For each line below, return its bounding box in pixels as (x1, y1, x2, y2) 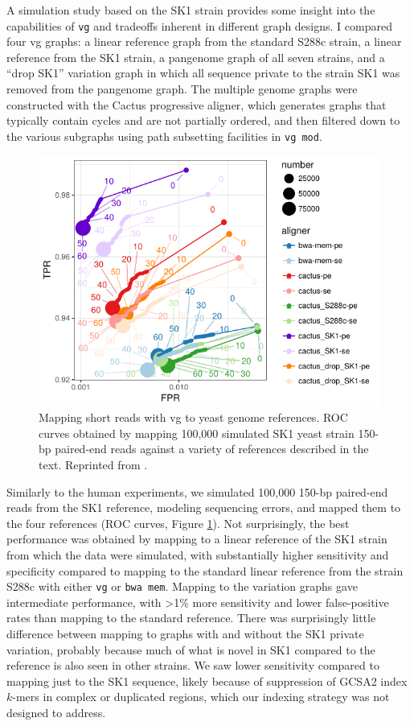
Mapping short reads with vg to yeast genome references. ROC (39, 409, 348, 426)
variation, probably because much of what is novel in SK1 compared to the (6, 641, 375, 658)
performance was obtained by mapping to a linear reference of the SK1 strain (6, 530, 387, 547)
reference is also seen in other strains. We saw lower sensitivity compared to (6, 657, 379, 674)
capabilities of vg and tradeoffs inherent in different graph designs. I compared (6, 17, 392, 34)
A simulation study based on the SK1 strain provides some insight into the (6, 2, 375, 18)
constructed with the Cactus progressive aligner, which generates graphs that (6, 96, 387, 113)
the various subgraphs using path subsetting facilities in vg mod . (6, 127, 322, 144)
